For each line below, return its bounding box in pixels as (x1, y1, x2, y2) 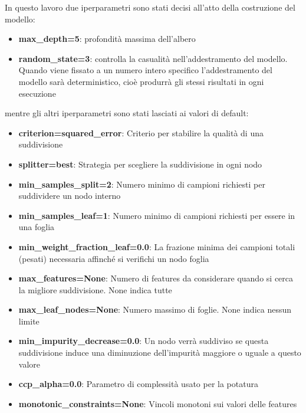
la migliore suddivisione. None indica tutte (18, 283, 172, 296)
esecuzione (18, 87, 56, 99)
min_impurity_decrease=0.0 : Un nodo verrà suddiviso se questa (18, 335, 269, 347)
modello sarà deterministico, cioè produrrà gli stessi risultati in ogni (18, 75, 264, 87)
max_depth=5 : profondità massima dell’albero (18, 32, 196, 45)
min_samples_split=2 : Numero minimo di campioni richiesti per (18, 178, 265, 190)
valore (18, 358, 41, 370)
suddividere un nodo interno (18, 189, 121, 202)
